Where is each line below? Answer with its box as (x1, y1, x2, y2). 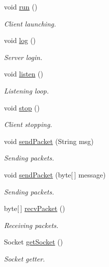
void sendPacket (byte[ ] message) (4, 169, 106, 179)
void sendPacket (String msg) (4, 135, 94, 146)
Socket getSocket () (4, 236, 63, 247)
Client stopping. (4, 119, 52, 129)
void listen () (4, 68, 43, 79)
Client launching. (4, 18, 56, 28)
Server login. (4, 51, 42, 62)
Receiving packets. (4, 219, 59, 230)
